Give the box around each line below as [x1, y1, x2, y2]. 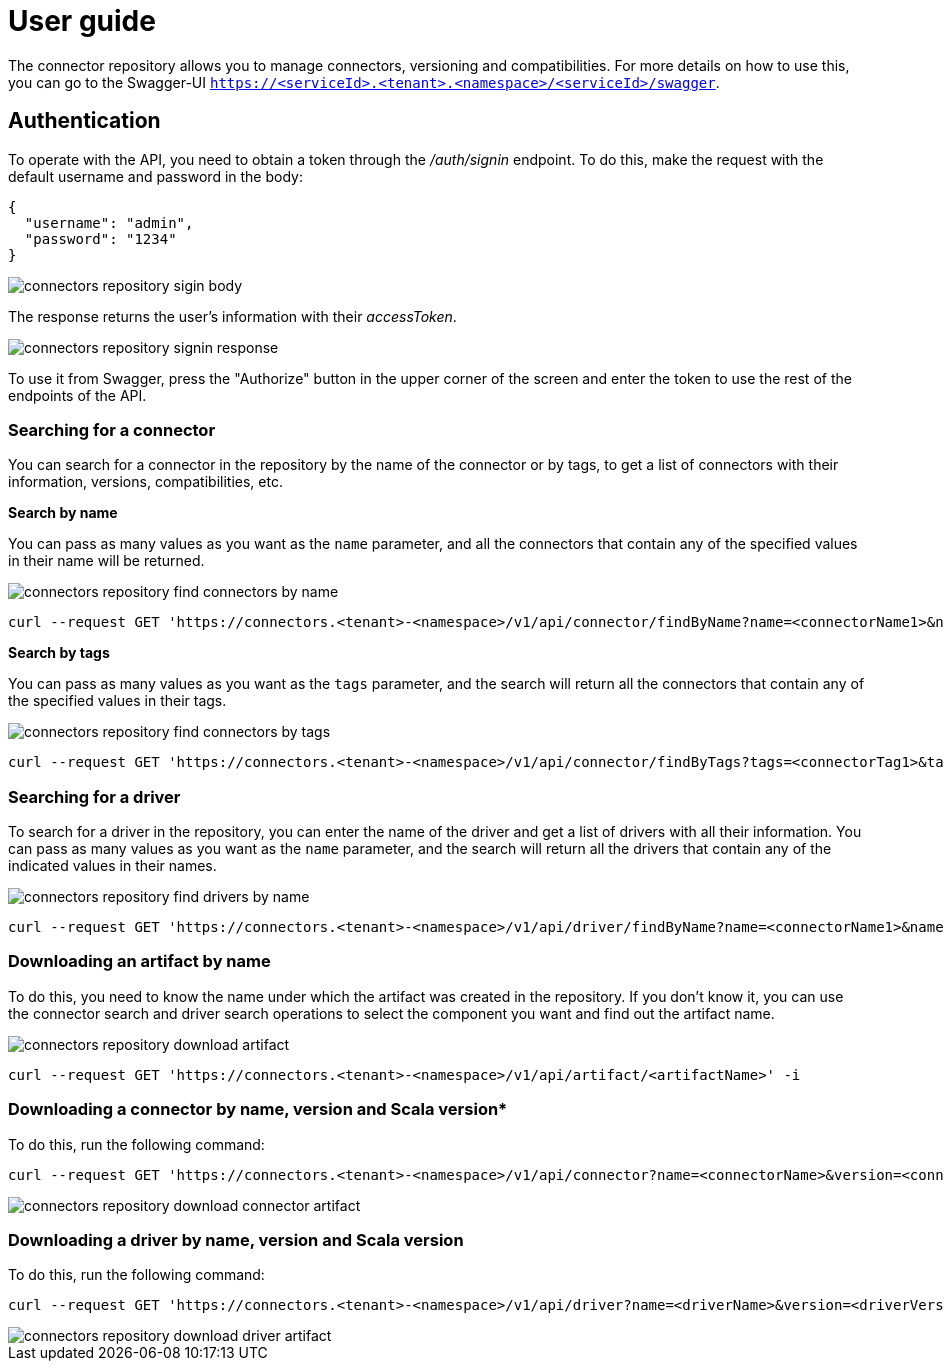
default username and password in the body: [8, 167, 303, 185]
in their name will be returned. [8, 552, 205, 570]
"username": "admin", [24, 214, 194, 231]
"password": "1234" [24, 230, 177, 247]
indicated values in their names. [8, 857, 217, 875]
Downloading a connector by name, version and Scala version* [8, 1099, 508, 1120]
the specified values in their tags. [8, 692, 227, 710]
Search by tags [8, 644, 110, 662]
